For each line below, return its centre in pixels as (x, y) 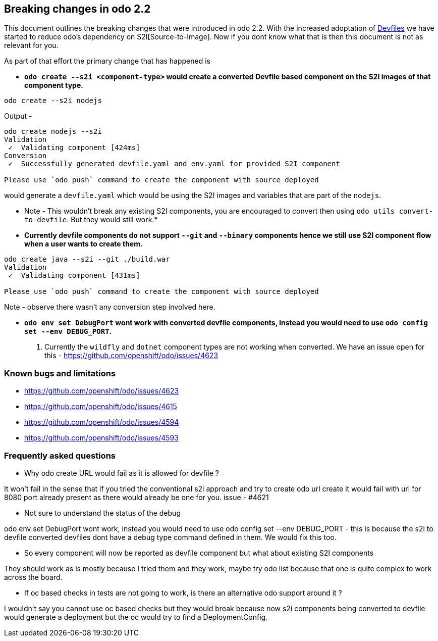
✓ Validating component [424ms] (74, 148)
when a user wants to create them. (84, 244)
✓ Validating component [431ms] (74, 276)
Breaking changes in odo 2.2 (77, 9)
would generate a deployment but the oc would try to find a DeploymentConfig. (136, 617)
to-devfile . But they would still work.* (91, 220)
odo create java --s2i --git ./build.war (87, 259)
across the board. (33, 577)
